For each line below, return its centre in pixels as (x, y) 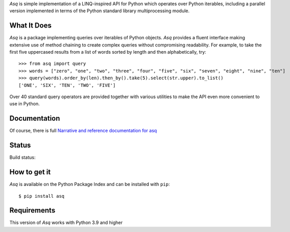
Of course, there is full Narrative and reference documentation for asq (83, 131)
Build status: (23, 157)
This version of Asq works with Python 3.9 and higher (66, 223)
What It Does (30, 26)
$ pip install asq (42, 196)
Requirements (32, 210)
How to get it (30, 172)
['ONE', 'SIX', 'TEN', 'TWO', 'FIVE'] (67, 85)
